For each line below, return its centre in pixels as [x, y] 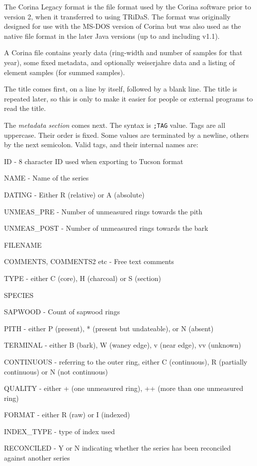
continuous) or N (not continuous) [56, 371]
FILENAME [23, 244]
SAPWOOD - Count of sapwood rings [62, 312]
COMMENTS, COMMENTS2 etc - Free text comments [89, 261]
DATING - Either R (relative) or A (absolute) [74, 194]
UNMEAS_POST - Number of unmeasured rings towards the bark [106, 228]
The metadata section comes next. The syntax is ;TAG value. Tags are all [115, 125]
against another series [37, 458]
